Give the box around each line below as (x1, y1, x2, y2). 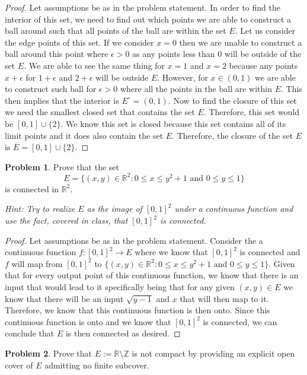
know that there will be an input (5, 292, 124, 304)
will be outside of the (224, 47, 302, 60)
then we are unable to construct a (179, 36, 302, 48)
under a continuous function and (174, 202, 293, 215)
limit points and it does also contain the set (5, 129, 164, 141)
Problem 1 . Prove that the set (5, 160, 119, 173)
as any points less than (132, 47, 215, 60)
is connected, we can (203, 315, 277, 328)
